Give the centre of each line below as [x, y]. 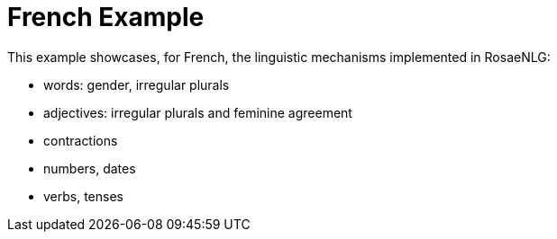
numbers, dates [90, 168]
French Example [106, 17]
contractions [81, 140]
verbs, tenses [83, 196]
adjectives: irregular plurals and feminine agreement [198, 112]
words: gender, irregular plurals [137, 84]
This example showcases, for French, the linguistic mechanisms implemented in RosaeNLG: [279, 57]
